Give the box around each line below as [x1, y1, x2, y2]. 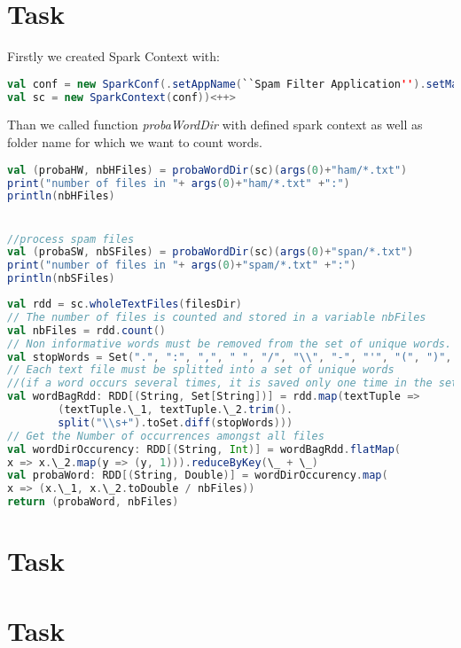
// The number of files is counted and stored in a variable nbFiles [7, 310, 426, 324]
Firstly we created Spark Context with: [7, 47, 220, 66]
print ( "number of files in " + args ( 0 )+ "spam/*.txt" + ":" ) [7, 259, 356, 272]
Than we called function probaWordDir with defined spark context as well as [7, 115, 423, 134]
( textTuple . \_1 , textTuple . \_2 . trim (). [58, 403, 293, 417]
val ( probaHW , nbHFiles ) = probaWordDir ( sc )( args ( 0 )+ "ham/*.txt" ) [7, 163, 408, 176]
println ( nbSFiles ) [7, 272, 115, 285]
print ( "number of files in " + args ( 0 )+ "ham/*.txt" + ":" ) [7, 176, 350, 190]
